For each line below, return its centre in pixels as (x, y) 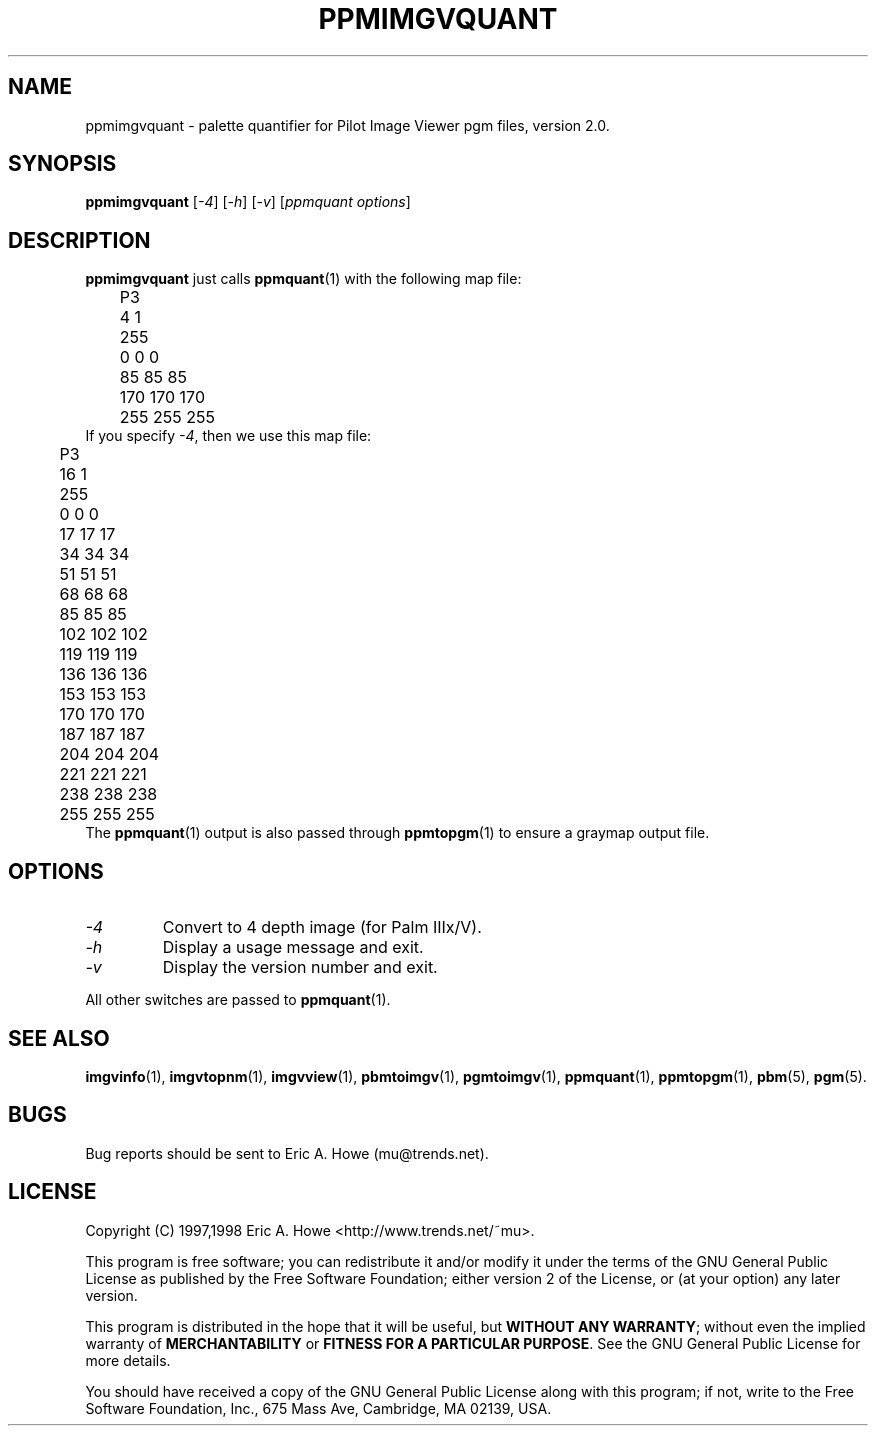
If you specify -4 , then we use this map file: (228, 436)
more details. (128, 1360)
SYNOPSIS (62, 164)
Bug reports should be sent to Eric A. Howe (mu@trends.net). (287, 1153)
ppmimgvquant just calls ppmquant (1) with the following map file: (303, 279)
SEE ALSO (59, 1038)
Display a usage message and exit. (293, 947)
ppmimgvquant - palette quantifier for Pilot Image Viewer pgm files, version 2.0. (347, 125)
